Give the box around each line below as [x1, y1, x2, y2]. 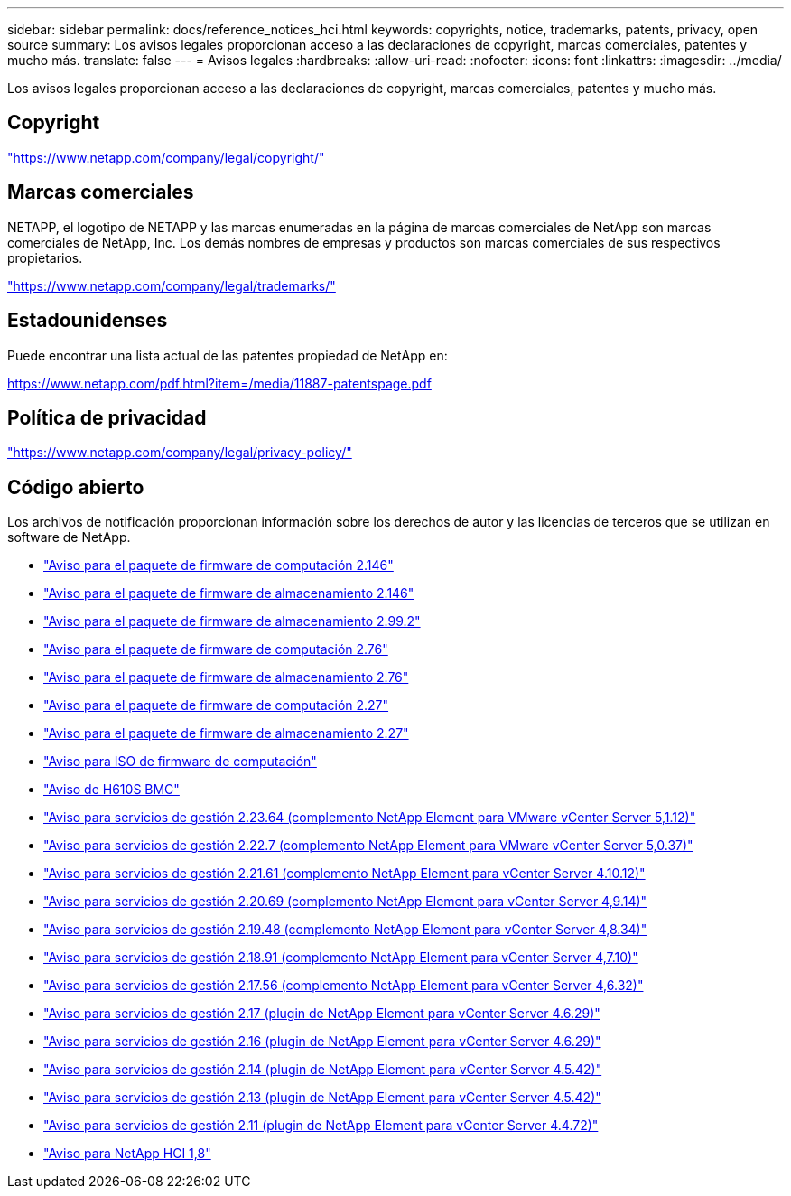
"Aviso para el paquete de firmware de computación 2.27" [43, 697, 389, 714]
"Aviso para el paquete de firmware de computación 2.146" [43, 557, 394, 574]
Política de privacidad [7, 406, 207, 429]
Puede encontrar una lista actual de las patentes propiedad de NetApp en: [7, 347, 448, 363]
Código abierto [7, 475, 144, 499]
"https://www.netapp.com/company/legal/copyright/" [7, 149, 325, 165]
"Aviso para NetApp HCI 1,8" [43, 1145, 211, 1162]
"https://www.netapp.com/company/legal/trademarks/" [7, 277, 336, 294]
